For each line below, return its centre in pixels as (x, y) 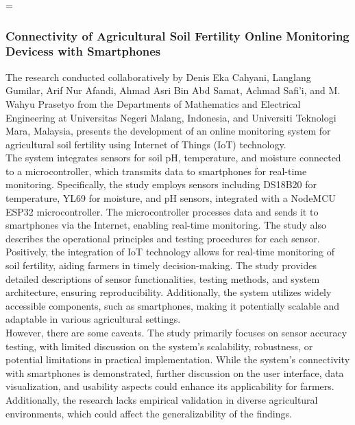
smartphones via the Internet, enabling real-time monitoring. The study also (166, 225)
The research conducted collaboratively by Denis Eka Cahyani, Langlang (158, 77)
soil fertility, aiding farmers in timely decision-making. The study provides (161, 265)
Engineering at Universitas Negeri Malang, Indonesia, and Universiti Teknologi (171, 117)
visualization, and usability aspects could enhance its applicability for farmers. (170, 386)
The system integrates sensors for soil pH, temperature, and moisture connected (173, 158)
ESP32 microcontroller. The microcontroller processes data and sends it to (162, 211)
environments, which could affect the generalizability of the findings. (149, 413)
